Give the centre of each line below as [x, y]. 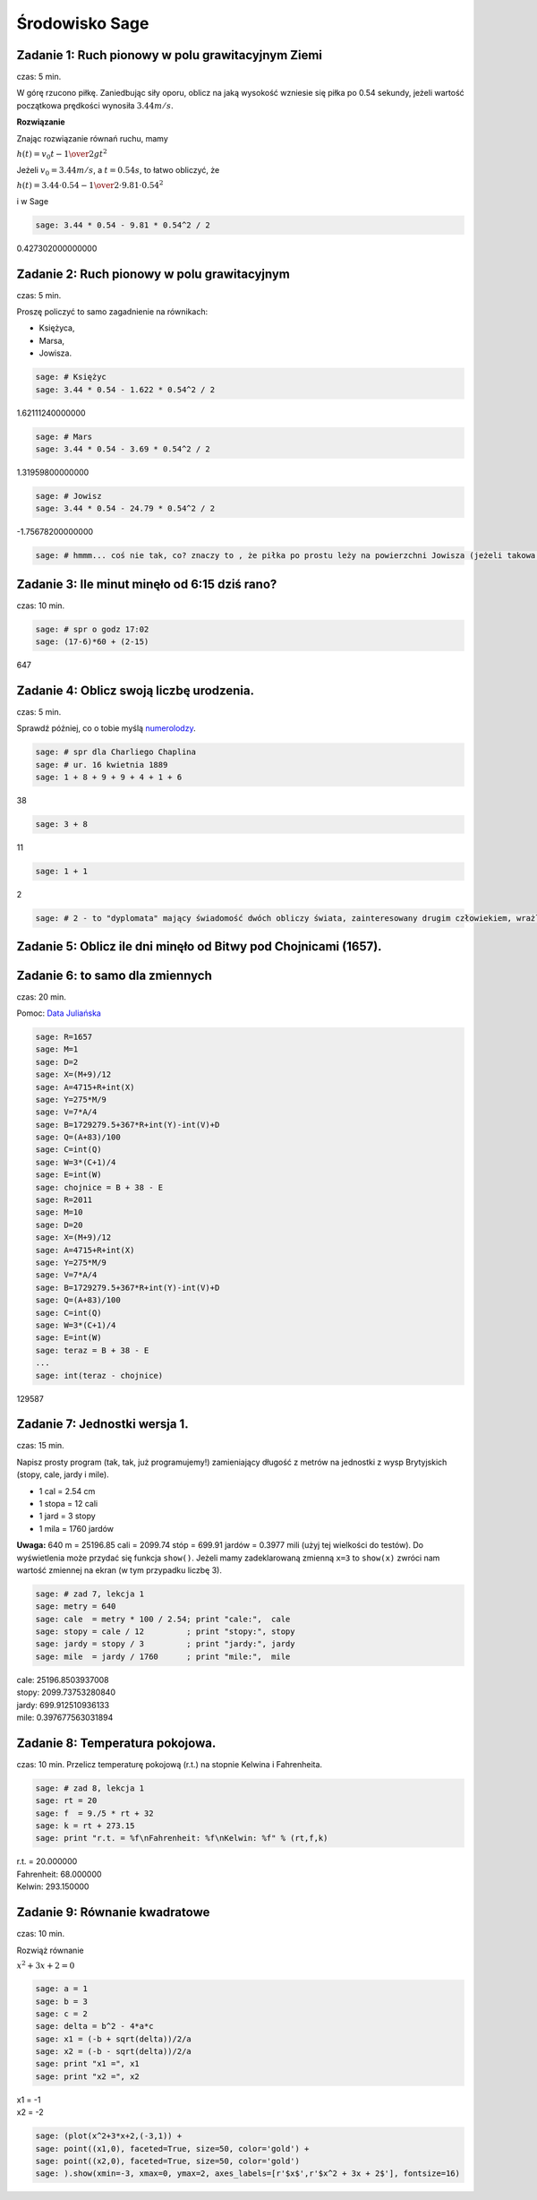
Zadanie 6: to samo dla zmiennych [114, 975]
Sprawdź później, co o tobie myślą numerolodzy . [106, 728]
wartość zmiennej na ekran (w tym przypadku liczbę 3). [119, 1570]
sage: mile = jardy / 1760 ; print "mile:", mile [163, 1656]
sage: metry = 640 [76, 1607]
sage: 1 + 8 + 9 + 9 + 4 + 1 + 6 [109, 778]
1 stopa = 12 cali [68, 1503]
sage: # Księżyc [71, 377]
